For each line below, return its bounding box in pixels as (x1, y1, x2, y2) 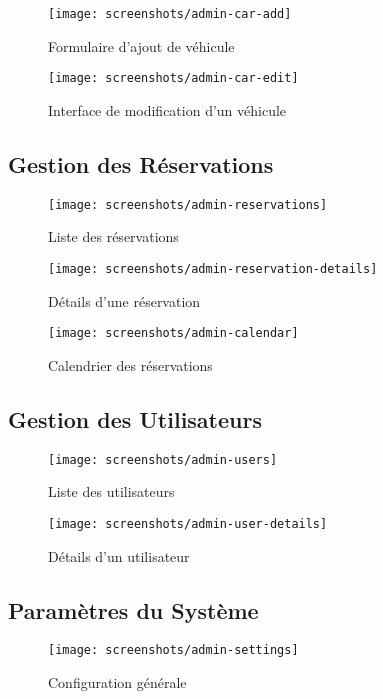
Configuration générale (48, 672, 187, 693)
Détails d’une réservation (48, 290, 201, 311)
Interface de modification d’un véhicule (48, 99, 287, 120)
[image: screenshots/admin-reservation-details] (48, 261, 378, 276)
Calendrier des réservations (48, 354, 213, 375)
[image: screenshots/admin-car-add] (48, 7, 292, 21)
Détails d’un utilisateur (48, 545, 190, 566)
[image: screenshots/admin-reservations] (48, 197, 328, 212)
